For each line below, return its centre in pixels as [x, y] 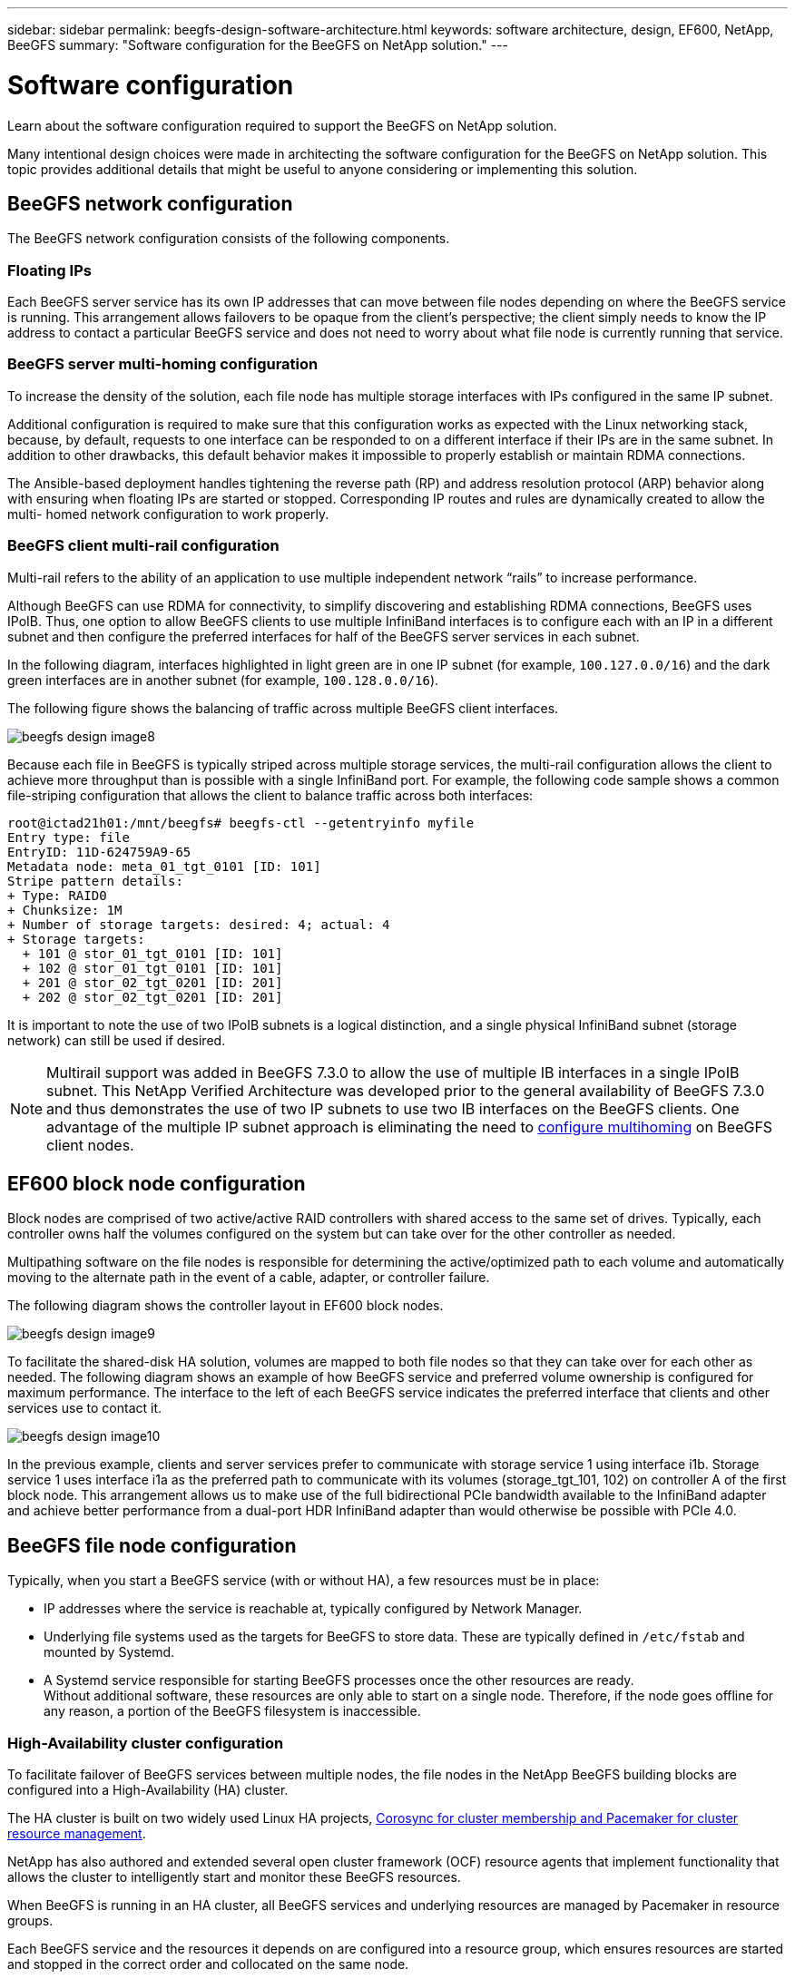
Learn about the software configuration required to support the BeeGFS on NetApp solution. [282, 125]
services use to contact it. [85, 1408]
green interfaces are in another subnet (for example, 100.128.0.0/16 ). [223, 680]
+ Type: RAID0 [57, 895]
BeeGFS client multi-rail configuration [143, 546]
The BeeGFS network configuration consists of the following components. [229, 239]
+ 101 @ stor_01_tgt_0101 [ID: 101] [152, 953]
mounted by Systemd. [109, 1652]
